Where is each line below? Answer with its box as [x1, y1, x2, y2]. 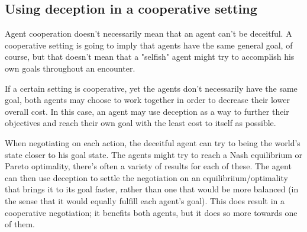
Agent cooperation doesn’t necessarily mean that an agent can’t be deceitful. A [5, 27, 292, 40]
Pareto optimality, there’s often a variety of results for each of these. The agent [5, 160, 292, 172]
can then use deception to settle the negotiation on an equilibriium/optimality [5, 171, 288, 183]
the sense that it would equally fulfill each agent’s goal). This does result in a [5, 194, 285, 207]
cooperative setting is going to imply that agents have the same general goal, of [5, 38, 293, 51]
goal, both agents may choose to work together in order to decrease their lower [5, 94, 290, 106]
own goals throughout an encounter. [5, 62, 135, 74]
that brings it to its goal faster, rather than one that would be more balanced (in [5, 183, 299, 195]
